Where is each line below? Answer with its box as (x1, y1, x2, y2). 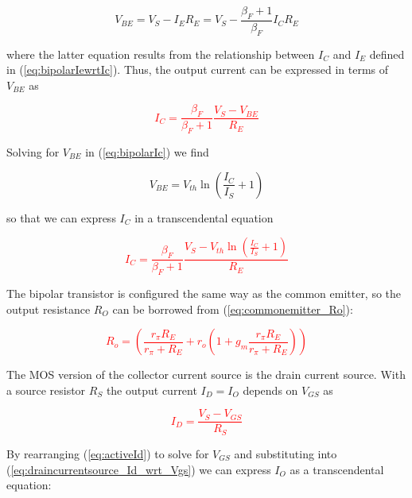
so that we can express (6, 209, 116, 226)
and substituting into (234, 445, 337, 461)
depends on (243, 381, 298, 398)
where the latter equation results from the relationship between (6, 45, 315, 62)
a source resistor (6, 381, 86, 398)
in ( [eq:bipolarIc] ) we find (85, 144, 209, 160)
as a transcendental (290, 461, 384, 477)
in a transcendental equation (134, 209, 274, 226)
